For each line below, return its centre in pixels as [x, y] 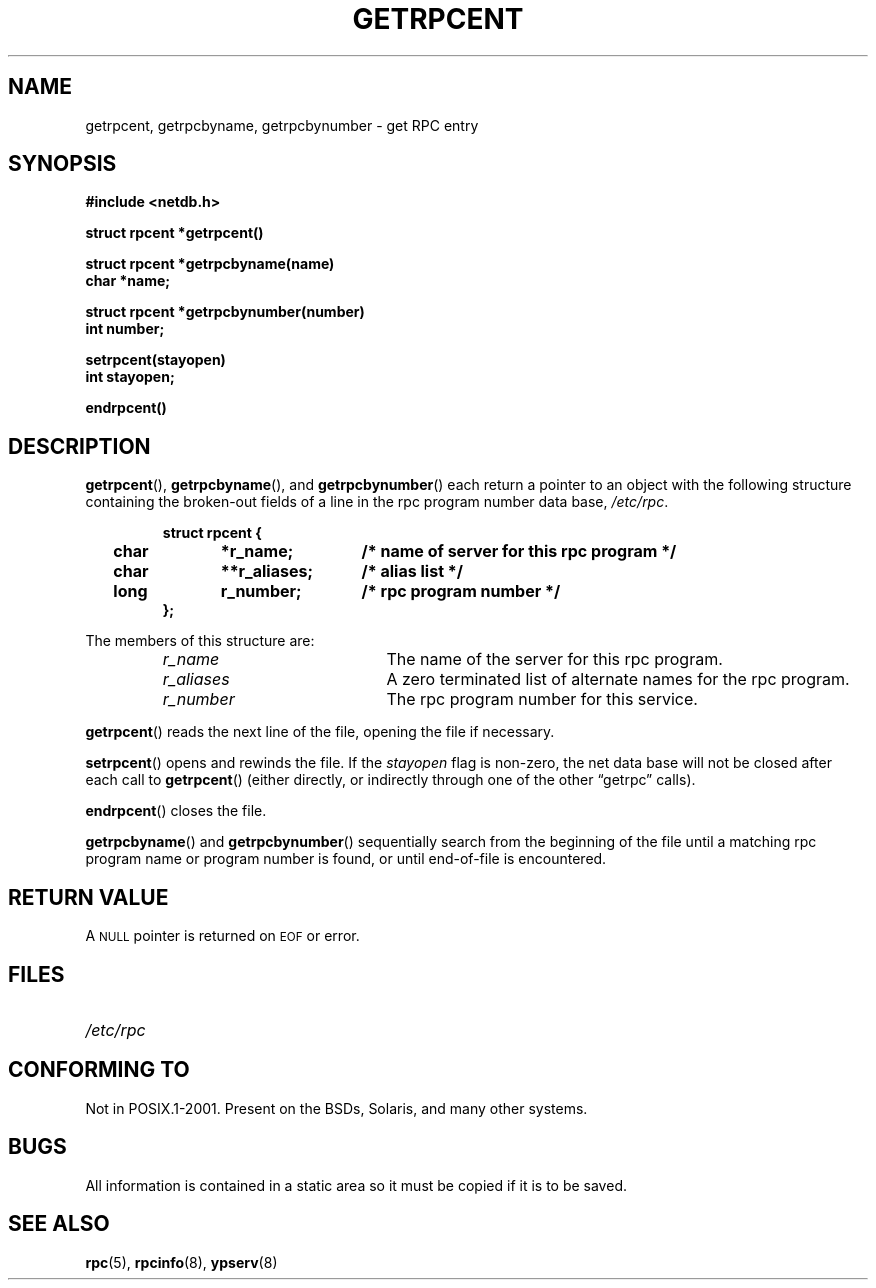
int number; [125, 329]
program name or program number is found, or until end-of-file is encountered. [346, 859]
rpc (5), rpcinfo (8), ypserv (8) [181, 1262]
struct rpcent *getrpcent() [174, 233]
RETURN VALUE [88, 897]
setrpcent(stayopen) [155, 360]
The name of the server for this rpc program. [554, 659]
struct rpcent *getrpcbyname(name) [210, 264]
